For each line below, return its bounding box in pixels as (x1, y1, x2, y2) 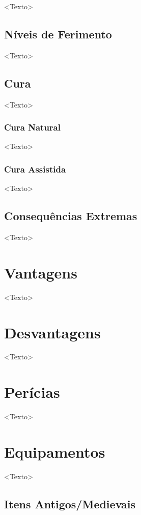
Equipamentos (4, 441, 105, 462)
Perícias (4, 381, 60, 402)
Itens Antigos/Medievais (4, 496, 136, 511)
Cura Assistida (4, 162, 66, 175)
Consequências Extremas (4, 208, 137, 224)
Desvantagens (4, 321, 101, 342)
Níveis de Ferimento (4, 26, 112, 41)
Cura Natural (4, 121, 61, 134)
